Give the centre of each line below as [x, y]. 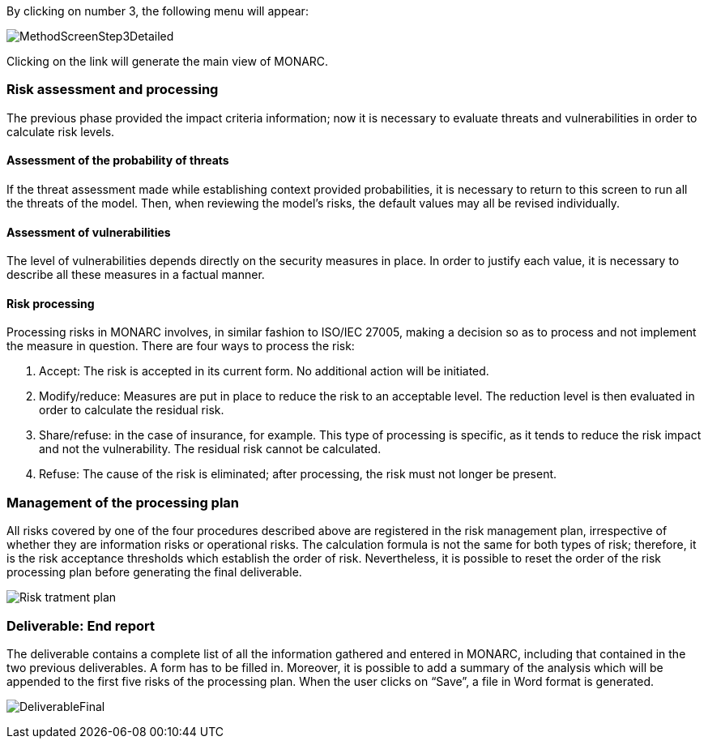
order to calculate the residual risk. [132, 410]
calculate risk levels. [61, 131]
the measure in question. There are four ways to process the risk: [181, 346]
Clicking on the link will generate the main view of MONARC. [168, 61]
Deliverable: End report [81, 625]
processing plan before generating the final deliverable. [154, 572]
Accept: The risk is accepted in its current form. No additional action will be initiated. [264, 371]
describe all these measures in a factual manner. [136, 275]
